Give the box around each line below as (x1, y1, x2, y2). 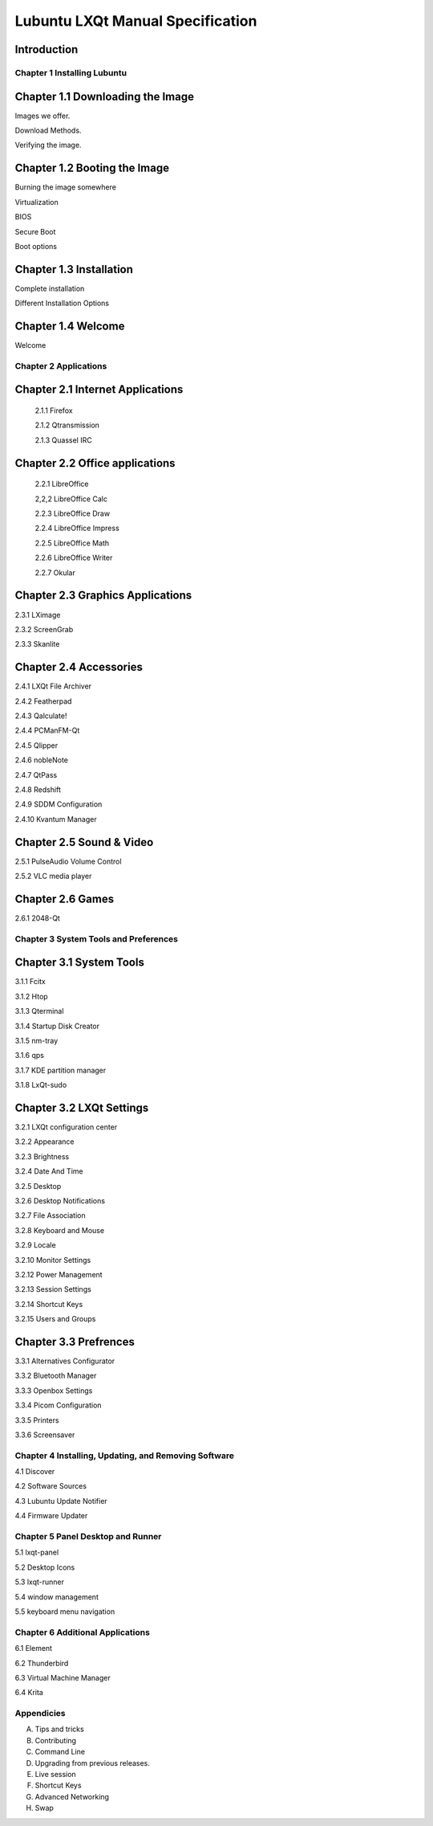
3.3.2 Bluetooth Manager (14, 1371, 97, 1381)
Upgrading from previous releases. (34, 1758, 150, 1767)
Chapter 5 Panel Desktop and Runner (14, 1531, 162, 1542)
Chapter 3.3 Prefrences (14, 1334, 136, 1349)
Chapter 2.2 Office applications (14, 456, 176, 470)
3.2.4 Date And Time (14, 1166, 83, 1176)
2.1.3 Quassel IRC (34, 435, 92, 445)
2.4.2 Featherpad (14, 696, 72, 706)
